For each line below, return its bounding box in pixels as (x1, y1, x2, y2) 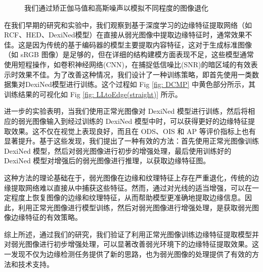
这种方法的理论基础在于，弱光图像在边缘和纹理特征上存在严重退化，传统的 (4, 172, 252, 183)
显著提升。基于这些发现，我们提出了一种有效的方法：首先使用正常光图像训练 (4, 135, 259, 146)
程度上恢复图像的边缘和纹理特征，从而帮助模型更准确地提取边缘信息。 (11, 192, 245, 203)
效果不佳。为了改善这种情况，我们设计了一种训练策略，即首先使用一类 (18, 69, 252, 79)
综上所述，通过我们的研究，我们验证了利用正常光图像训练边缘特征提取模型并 (4, 229, 259, 239)
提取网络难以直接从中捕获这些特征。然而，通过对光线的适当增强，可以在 (11, 182, 252, 193)
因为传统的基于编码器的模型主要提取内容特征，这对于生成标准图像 (32, 39, 252, 50)
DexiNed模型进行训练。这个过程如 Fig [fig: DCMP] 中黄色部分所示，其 (25, 79, 256, 89)
